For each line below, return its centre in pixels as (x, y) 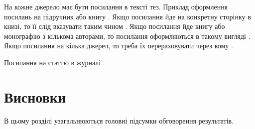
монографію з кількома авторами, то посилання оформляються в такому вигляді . (127, 36)
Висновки (35, 96)
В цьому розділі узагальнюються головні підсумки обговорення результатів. (119, 120)
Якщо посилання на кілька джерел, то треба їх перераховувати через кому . (119, 46)
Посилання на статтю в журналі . (55, 62)
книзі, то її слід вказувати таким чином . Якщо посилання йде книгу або (115, 26)
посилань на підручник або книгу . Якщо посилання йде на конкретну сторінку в (127, 16)
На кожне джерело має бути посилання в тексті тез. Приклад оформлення (116, 6)
